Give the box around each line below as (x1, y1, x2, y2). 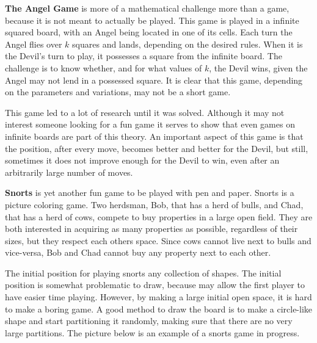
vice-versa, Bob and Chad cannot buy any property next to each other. (5, 246, 271, 259)
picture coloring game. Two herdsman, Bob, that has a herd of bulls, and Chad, (5, 198, 304, 211)
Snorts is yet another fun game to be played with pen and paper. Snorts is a (5, 186, 294, 199)
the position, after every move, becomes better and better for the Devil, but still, (5, 142, 308, 154)
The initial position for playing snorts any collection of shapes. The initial (5, 266, 282, 279)
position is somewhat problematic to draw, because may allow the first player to (5, 278, 305, 291)
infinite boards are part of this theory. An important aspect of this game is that (5, 129, 304, 142)
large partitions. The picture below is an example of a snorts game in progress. (5, 326, 300, 339)
